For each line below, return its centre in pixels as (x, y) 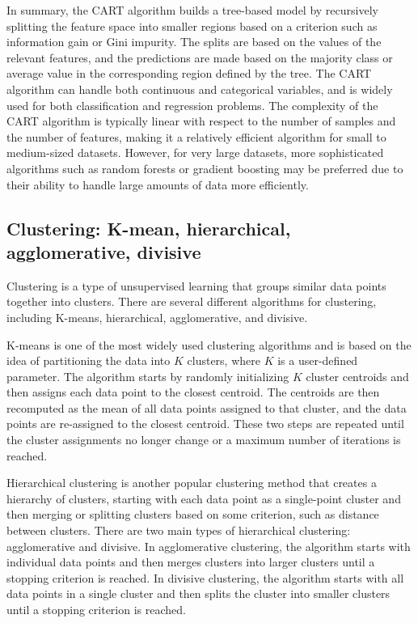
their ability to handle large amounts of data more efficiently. (158, 184)
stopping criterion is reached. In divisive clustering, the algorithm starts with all (205, 577)
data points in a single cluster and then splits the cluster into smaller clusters (198, 593)
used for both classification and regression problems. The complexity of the (192, 105)
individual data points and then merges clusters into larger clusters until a (191, 562)
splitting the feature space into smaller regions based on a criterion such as (192, 25)
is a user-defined (318, 360)
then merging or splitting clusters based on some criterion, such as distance (193, 514)
